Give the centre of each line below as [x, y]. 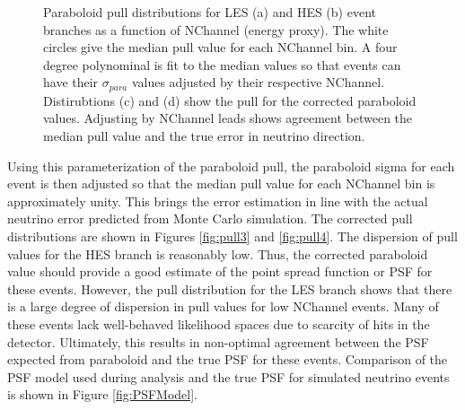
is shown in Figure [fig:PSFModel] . [103, 394]
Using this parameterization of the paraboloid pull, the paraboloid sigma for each [231, 166]
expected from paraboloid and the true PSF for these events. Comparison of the [228, 359]
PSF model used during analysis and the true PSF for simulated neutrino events [228, 376]
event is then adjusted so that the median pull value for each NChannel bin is [221, 183]
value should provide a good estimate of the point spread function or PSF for [220, 271]
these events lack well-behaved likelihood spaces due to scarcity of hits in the [219, 323]
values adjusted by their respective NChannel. [258, 82]
